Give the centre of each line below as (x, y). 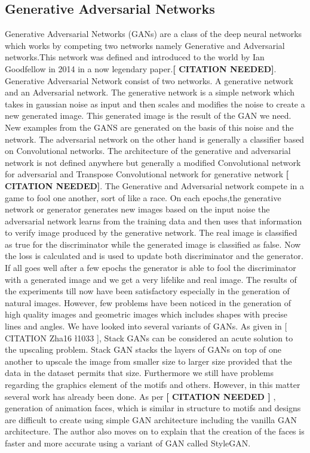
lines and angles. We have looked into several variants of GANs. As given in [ (146, 326)
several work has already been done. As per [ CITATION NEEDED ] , (140, 396)
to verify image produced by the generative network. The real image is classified (151, 232)
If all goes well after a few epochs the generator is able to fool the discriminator (151, 268)
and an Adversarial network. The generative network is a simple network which (150, 92)
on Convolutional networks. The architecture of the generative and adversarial (148, 151)
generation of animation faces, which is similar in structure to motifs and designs (153, 408)
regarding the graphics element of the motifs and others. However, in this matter (153, 385)
